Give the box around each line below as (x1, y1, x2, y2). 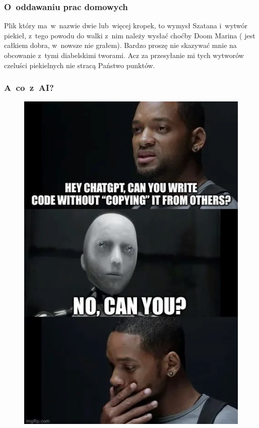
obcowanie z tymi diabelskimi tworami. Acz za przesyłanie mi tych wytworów (4, 50, 244, 60)
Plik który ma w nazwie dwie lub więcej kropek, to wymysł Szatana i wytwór (4, 20, 248, 31)
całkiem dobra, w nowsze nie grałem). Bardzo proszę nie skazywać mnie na (4, 40, 237, 50)
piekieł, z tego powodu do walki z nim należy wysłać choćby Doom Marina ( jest (4, 30, 255, 40)
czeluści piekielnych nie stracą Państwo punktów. (4, 60, 155, 70)
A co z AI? (4, 81, 54, 94)
